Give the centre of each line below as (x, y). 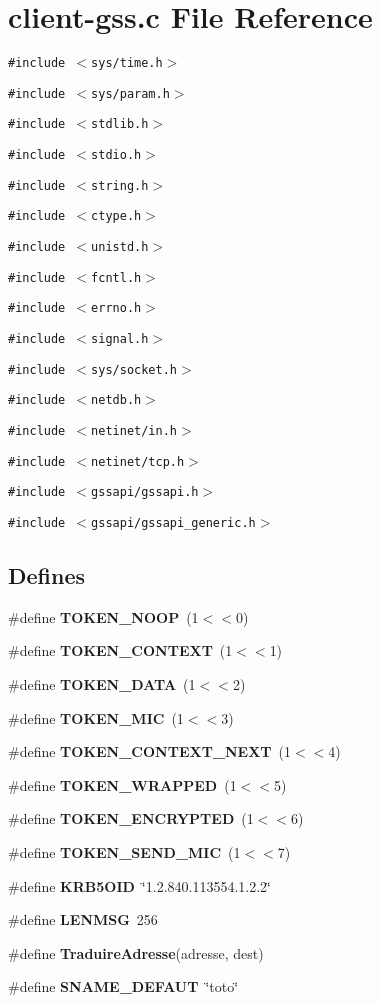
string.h (120, 185)
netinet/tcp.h (138, 461)
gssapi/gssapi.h (145, 492)
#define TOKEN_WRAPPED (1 (122, 784)
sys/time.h (127, 63)
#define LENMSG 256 (83, 919)
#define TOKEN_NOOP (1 (103, 616)
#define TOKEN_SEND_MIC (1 (124, 851)
